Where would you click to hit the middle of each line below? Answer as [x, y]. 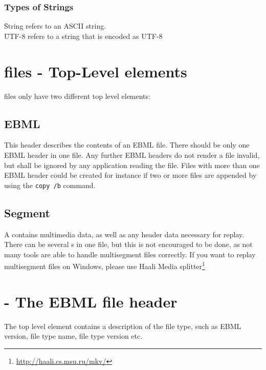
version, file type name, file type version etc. [73, 336]
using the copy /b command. [50, 185]
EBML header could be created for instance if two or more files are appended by [130, 175]
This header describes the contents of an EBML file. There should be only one [127, 145]
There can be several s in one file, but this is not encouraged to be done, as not [128, 244]
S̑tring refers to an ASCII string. [55, 26]
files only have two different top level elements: [77, 96]
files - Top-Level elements [96, 71]
